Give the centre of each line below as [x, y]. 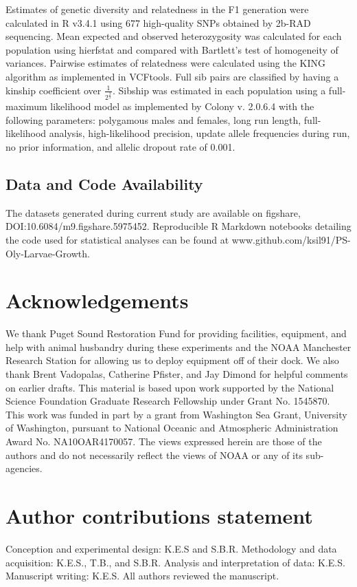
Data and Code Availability [104, 183]
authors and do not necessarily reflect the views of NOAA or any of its [154, 455]
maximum [26, 106]
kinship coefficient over [54, 90]
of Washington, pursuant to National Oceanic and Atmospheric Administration [172, 428]
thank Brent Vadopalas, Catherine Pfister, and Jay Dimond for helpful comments [177, 374]
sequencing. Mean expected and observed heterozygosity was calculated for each [174, 36]
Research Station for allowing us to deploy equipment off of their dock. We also [172, 360]
